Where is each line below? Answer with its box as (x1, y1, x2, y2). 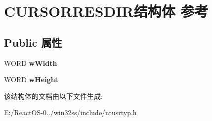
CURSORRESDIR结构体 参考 (4, 1, 209, 21)
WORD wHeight (4, 74, 58, 85)
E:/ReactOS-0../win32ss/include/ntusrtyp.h (4, 107, 137, 118)
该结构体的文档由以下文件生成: (4, 91, 103, 101)
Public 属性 (4, 34, 62, 50)
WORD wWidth (4, 58, 57, 68)
